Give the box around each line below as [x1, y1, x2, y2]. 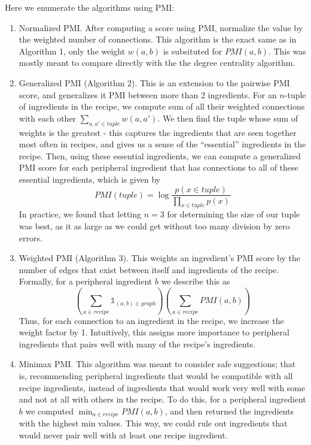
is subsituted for [163, 44, 222, 57]
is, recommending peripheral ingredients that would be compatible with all [19, 370, 293, 382]
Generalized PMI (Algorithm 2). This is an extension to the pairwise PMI [19, 76, 290, 89]
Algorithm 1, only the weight [19, 44, 126, 57]
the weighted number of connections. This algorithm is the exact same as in [19, 33, 297, 46]
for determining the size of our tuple [167, 208, 300, 220]
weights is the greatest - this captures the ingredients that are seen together [19, 126, 297, 138]
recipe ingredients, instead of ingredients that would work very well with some [19, 381, 306, 393]
